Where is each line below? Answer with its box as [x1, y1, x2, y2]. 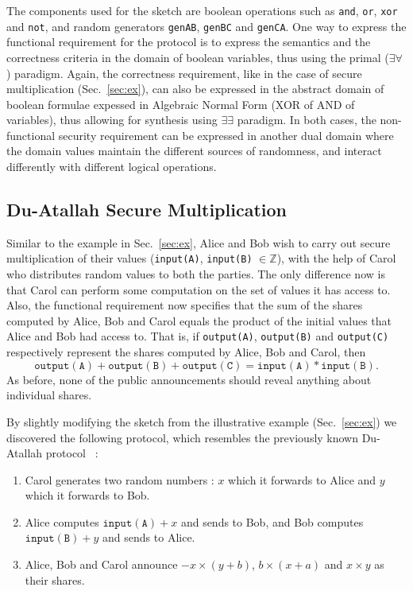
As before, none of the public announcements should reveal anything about [6, 371, 372, 387]
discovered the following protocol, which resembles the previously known [6, 429, 359, 445]
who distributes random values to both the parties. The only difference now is [6, 266, 385, 282]
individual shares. [6, 387, 92, 403]
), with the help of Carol [276, 250, 396, 266]
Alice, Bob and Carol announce [25, 556, 178, 573]
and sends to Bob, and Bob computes [180, 513, 364, 530]
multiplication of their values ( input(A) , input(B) [6, 250, 253, 266]
